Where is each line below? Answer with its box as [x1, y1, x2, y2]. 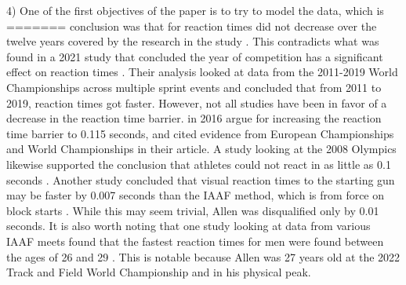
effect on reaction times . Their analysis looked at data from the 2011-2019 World [6, 64, 398, 80]
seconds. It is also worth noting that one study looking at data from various [6, 217, 371, 234]
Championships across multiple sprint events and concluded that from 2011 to [6, 79, 382, 95]
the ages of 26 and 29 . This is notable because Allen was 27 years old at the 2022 [6, 248, 401, 265]
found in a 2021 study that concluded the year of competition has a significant [6, 48, 383, 64]
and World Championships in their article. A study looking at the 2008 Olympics [6, 141, 397, 157]
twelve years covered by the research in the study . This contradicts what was [6, 33, 379, 49]
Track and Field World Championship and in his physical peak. [6, 264, 311, 280]
